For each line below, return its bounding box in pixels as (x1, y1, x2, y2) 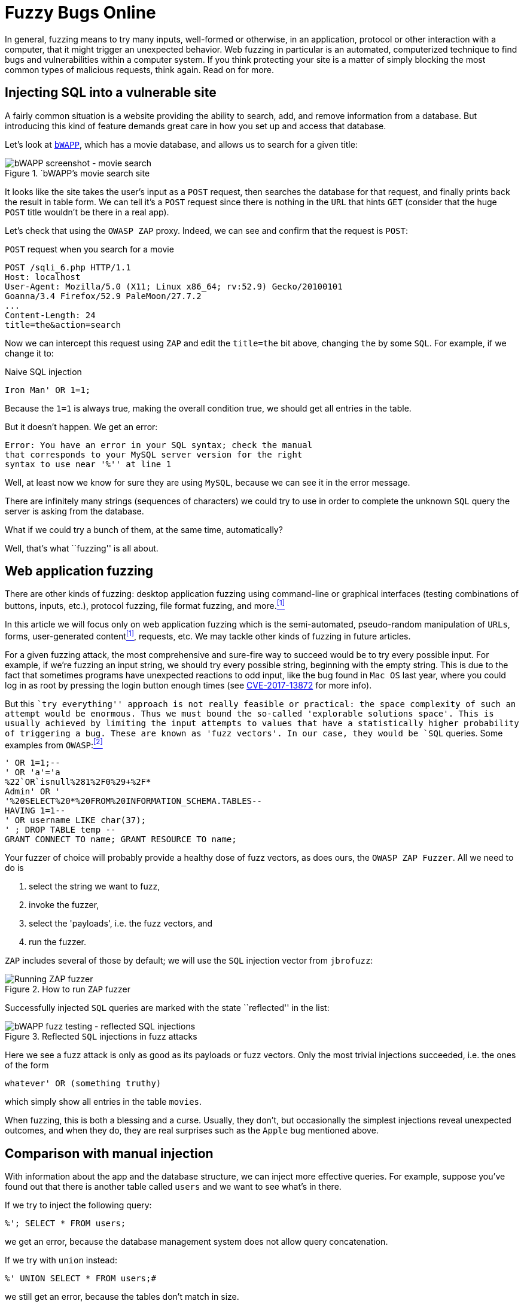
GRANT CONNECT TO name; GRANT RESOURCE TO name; (5, 834, 237, 845)
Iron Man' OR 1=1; (5, 385, 91, 395)
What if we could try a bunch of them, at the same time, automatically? (5, 524, 283, 535)
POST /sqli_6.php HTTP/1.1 (5, 262, 131, 272)
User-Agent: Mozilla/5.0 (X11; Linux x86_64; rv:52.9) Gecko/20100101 (5, 281, 343, 291)
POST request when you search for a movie (5, 243, 174, 254)
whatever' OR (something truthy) (5, 1078, 162, 1089)
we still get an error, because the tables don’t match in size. (5, 1291, 239, 1302)
